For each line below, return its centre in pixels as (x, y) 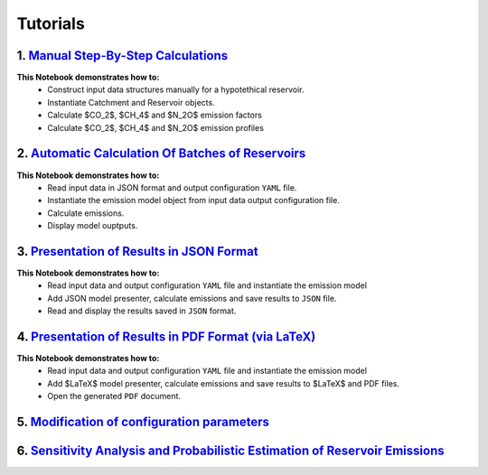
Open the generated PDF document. (114, 396)
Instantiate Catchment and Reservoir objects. (131, 102)
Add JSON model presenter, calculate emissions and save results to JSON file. (192, 298)
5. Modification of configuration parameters (143, 422)
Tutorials (51, 23)
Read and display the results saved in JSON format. (142, 311)
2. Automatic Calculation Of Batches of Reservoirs (161, 154)
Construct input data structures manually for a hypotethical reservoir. (176, 89)
